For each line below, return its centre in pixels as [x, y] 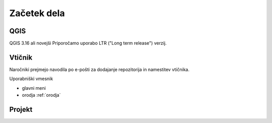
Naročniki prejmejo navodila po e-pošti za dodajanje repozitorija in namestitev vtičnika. [99, 69]
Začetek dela [37, 13]
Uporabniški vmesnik [31, 79]
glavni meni [34, 88]
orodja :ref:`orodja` [41, 95]
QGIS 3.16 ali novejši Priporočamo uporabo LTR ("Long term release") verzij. [88, 43]
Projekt [21, 109]
